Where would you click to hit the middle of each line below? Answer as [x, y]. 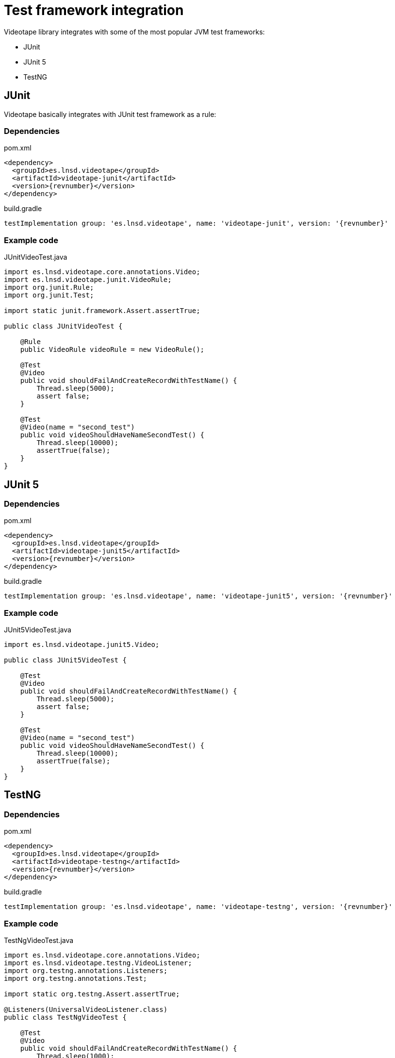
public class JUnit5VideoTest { [65, 660]
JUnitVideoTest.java [36, 257]
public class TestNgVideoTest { [65, 1017]
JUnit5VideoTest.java [38, 630]
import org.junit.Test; [49, 295]
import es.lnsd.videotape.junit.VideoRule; [88, 280]
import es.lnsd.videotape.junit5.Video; [82, 645]
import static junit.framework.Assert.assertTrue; [102, 311]
